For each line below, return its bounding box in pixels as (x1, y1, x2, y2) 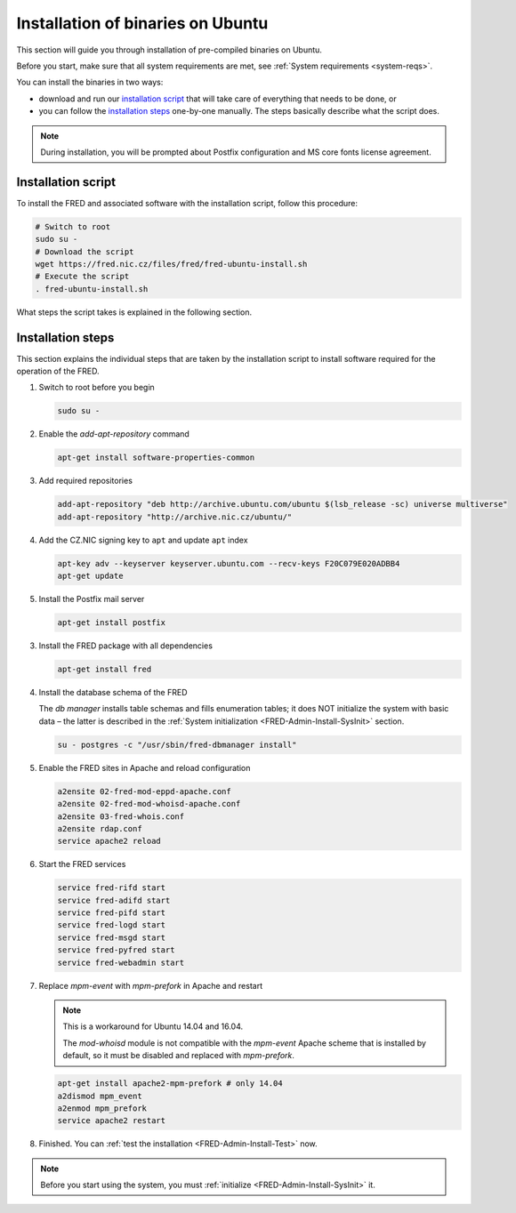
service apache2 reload (57, 836, 162, 847)
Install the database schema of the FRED (38, 687, 188, 697)
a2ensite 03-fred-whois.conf (57, 811, 185, 822)
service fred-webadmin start (57, 957, 185, 968)
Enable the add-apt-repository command (38, 429, 190, 439)
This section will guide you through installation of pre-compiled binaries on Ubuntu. (16, 44, 322, 55)
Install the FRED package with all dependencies (38, 640, 214, 651)
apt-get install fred (57, 664, 152, 675)
